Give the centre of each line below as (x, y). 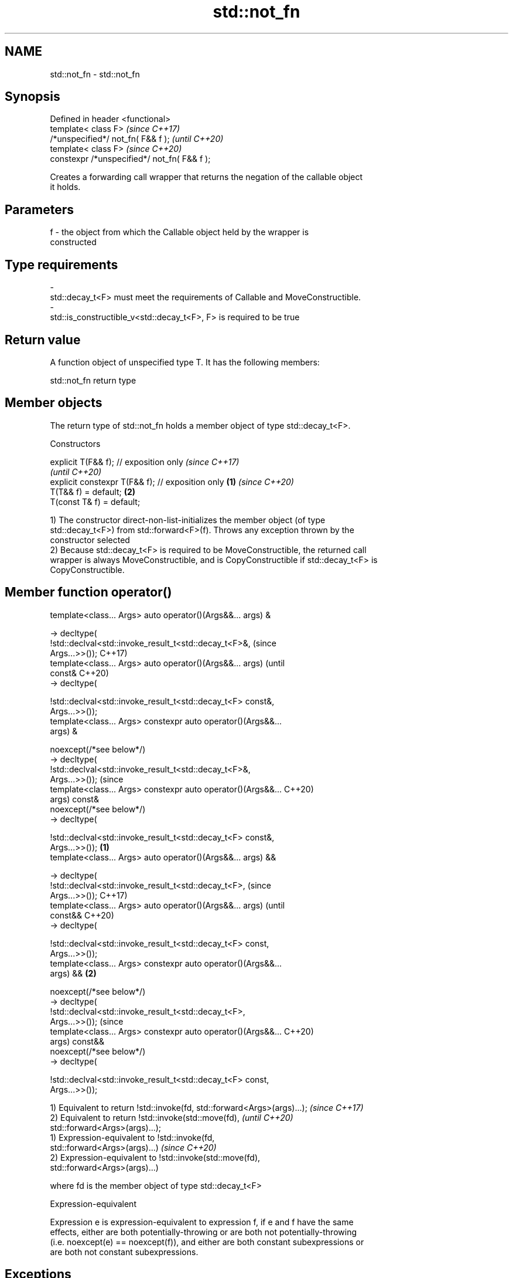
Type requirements (61, 265)
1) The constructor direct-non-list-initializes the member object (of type (188, 520)
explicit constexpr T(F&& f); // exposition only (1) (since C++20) (172, 482)
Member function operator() (88, 592)
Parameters (39, 209)
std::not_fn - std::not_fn (95, 74)
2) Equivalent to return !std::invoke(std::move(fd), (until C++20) (172, 1117)
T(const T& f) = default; (95, 501)
